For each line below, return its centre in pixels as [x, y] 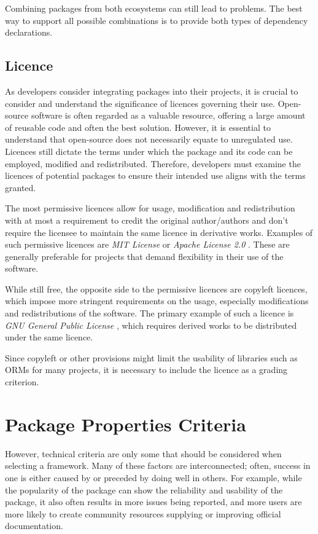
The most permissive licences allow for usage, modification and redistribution [150, 208]
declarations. [29, 32]
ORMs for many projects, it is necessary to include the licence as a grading [146, 370]
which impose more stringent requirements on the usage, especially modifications [157, 301]
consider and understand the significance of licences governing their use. [140, 103]
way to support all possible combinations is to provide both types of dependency [157, 20]
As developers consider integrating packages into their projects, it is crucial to [152, 91]
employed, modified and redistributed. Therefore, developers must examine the [153, 163]
